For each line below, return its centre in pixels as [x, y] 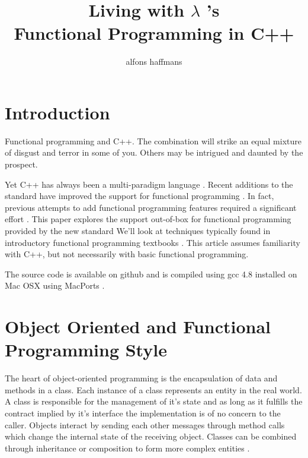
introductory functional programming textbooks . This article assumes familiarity [153, 242]
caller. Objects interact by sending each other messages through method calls [145, 424]
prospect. [21, 164]
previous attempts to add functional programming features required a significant [151, 207]
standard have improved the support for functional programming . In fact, [139, 196]
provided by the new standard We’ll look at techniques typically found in [138, 230]
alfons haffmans [154, 61]
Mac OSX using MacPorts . [55, 285]
